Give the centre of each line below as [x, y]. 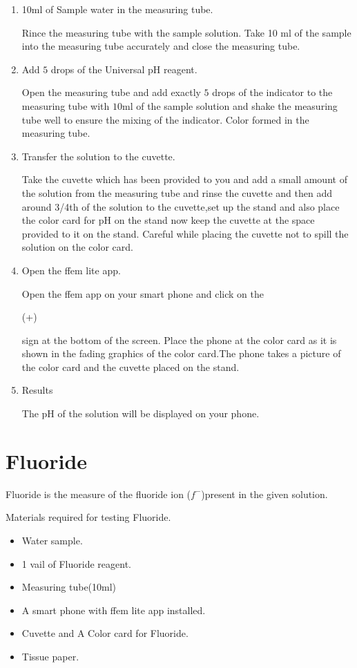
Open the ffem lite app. [71, 270]
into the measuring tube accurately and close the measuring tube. [161, 46]
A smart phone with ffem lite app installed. [114, 610]
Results [37, 390]
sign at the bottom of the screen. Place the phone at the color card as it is [179, 340]
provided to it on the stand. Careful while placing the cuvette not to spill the [185, 233]
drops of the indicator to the [272, 92]
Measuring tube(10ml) [69, 587]
